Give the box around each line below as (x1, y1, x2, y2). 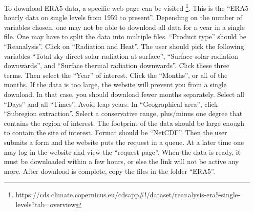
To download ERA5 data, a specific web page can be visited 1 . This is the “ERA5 (4, 1, 249, 13)
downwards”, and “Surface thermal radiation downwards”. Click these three (4, 60, 230, 71)
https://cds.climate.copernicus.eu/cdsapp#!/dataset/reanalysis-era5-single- (15, 189, 240, 200)
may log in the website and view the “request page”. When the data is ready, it (4, 146, 241, 157)
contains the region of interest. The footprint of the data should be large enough (4, 118, 244, 128)
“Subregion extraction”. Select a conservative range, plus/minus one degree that (4, 108, 243, 118)
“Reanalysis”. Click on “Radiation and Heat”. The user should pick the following (4, 41, 244, 51)
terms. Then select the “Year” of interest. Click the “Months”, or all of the (4, 70, 228, 80)
